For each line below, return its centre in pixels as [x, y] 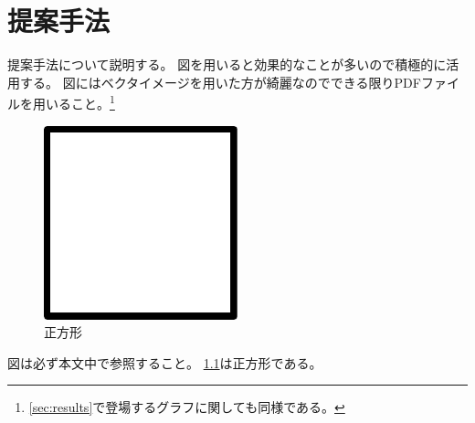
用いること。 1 [74, 102]
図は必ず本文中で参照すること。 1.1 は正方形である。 [165, 362]
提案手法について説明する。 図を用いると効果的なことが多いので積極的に [227, 64]
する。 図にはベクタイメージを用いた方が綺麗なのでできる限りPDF [220, 82]
